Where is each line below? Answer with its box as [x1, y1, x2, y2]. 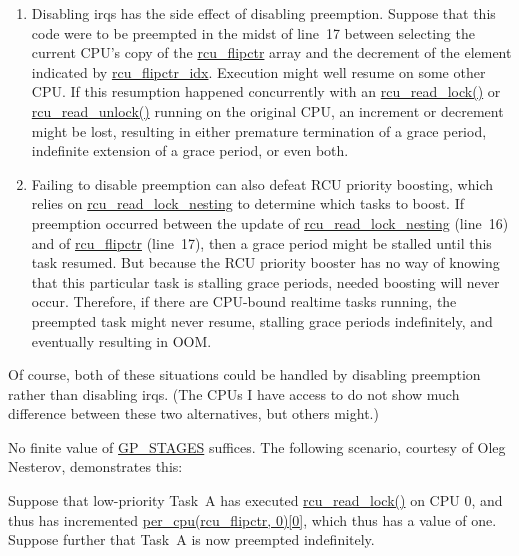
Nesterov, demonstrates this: [8, 456, 183, 477]
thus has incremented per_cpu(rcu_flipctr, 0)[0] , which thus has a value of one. [8, 509, 497, 530]
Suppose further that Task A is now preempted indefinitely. [8, 529, 375, 550]
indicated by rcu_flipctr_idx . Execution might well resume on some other [31, 61, 486, 82]
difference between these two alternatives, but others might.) [8, 403, 379, 424]
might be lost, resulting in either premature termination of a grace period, [31, 120, 487, 141]
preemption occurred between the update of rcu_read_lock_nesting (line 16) [31, 212, 509, 233]
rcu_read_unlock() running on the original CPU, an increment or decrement [31, 100, 504, 121]
